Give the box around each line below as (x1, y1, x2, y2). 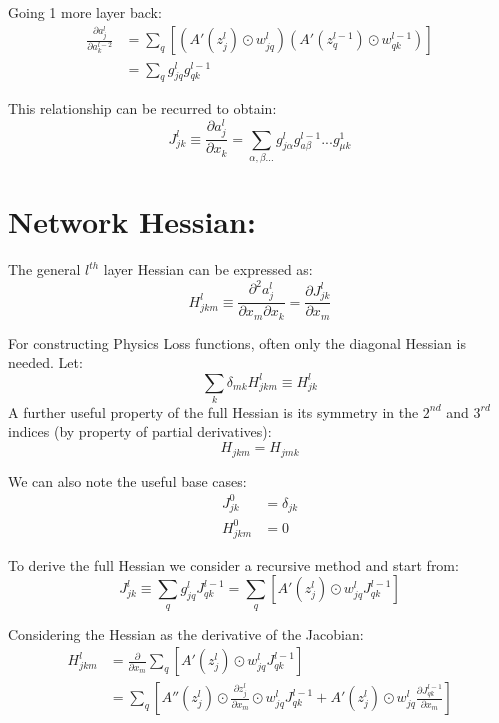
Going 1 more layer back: (8, 2, 162, 22)
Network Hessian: (8, 201, 256, 242)
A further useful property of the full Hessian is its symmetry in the (8, 401, 419, 422)
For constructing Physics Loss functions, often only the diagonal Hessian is (8, 332, 466, 353)
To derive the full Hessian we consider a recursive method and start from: (8, 554, 459, 575)
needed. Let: (8, 352, 83, 373)
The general (8, 259, 81, 280)
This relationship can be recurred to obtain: (8, 98, 277, 119)
